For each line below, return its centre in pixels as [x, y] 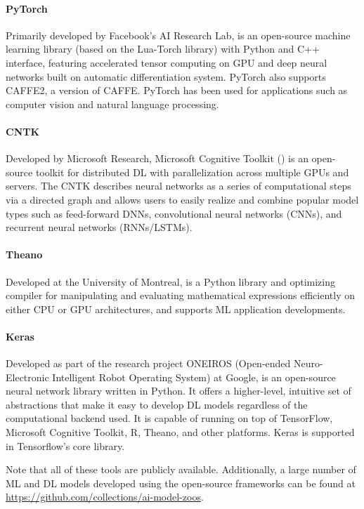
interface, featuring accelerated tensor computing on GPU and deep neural [167, 62]
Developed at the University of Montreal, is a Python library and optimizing [170, 281]
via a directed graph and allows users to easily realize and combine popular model [182, 199]
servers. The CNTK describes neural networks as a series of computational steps [178, 186]
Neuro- [308, 363]
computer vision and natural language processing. [112, 104]
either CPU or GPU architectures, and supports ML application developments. [176, 309]
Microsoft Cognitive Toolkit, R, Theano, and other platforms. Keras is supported [180, 432]
